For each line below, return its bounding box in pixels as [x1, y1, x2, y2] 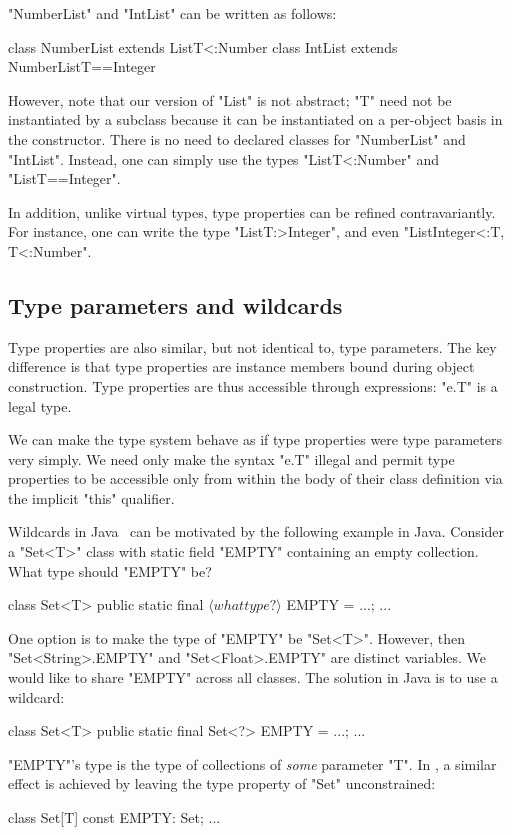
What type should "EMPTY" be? [8, 560, 212, 581]
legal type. [8, 395, 72, 416]
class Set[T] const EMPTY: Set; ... [8, 807, 221, 828]
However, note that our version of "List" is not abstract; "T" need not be [8, 89, 452, 110]
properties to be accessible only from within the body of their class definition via [8, 468, 503, 489]
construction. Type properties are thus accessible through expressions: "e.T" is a [8, 375, 498, 396]
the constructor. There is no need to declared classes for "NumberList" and [8, 128, 466, 149]
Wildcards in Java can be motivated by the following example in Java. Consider [8, 521, 505, 542]
